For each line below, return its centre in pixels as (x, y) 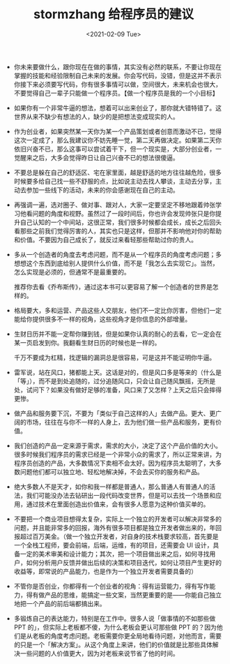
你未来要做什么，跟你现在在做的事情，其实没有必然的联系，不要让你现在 (117, 66)
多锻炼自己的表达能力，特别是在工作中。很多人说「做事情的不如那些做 (115, 618)
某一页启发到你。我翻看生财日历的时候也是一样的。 (87, 342)
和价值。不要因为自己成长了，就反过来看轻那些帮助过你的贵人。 (105, 239)
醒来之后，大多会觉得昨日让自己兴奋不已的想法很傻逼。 (99, 157)
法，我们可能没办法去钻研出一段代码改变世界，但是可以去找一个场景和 (115, 495)
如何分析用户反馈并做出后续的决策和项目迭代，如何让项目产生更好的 (124, 562)
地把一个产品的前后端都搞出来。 (60, 603)
